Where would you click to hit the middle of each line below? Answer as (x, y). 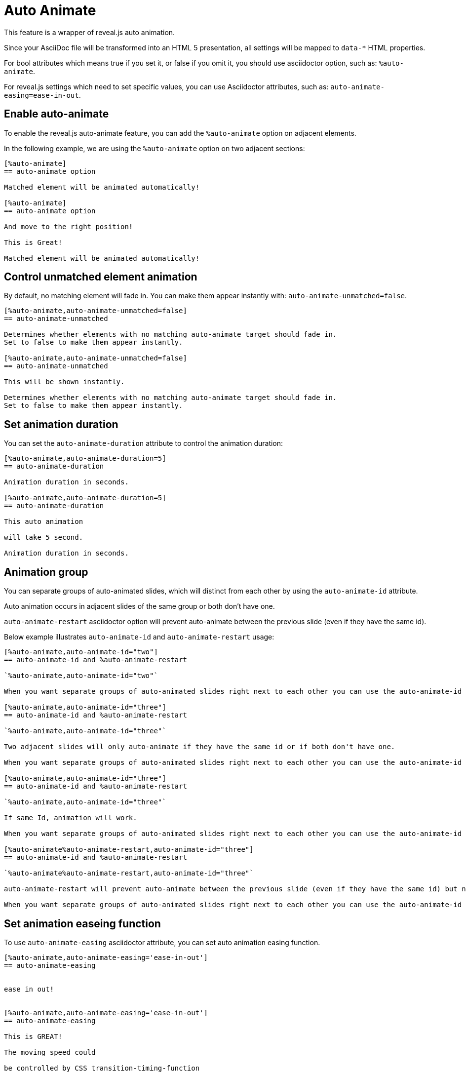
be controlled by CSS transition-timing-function (102, 1068)
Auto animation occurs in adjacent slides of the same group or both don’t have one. (139, 606)
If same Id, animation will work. (71, 818)
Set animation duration (61, 424)
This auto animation (44, 522)
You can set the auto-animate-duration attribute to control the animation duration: (144, 443)
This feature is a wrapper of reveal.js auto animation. (90, 32)
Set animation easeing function (82, 923)
